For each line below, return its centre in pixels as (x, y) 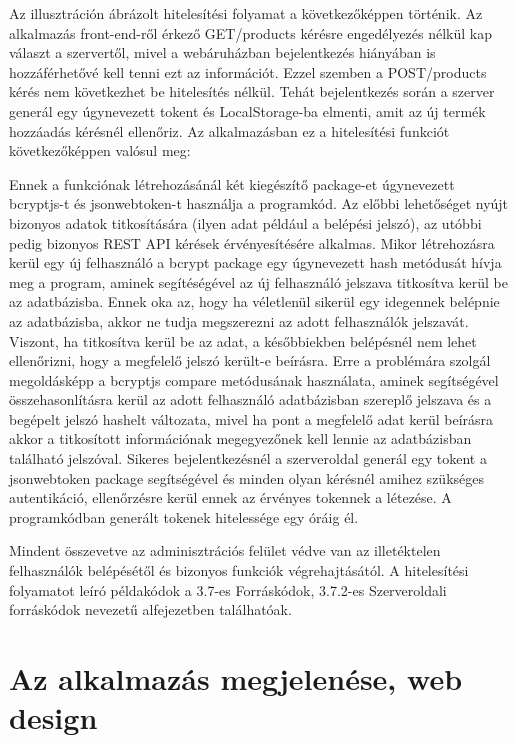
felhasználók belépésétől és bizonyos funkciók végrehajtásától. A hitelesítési (239, 570)
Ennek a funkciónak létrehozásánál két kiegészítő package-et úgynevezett (232, 183)
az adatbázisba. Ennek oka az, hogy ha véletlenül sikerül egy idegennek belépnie (254, 301)
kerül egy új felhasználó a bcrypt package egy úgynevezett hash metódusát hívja (255, 262)
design (53, 717)
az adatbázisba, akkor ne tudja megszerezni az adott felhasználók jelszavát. (239, 320)
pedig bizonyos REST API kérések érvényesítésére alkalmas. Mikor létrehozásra (252, 242)
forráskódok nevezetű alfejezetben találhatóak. (150, 609)
